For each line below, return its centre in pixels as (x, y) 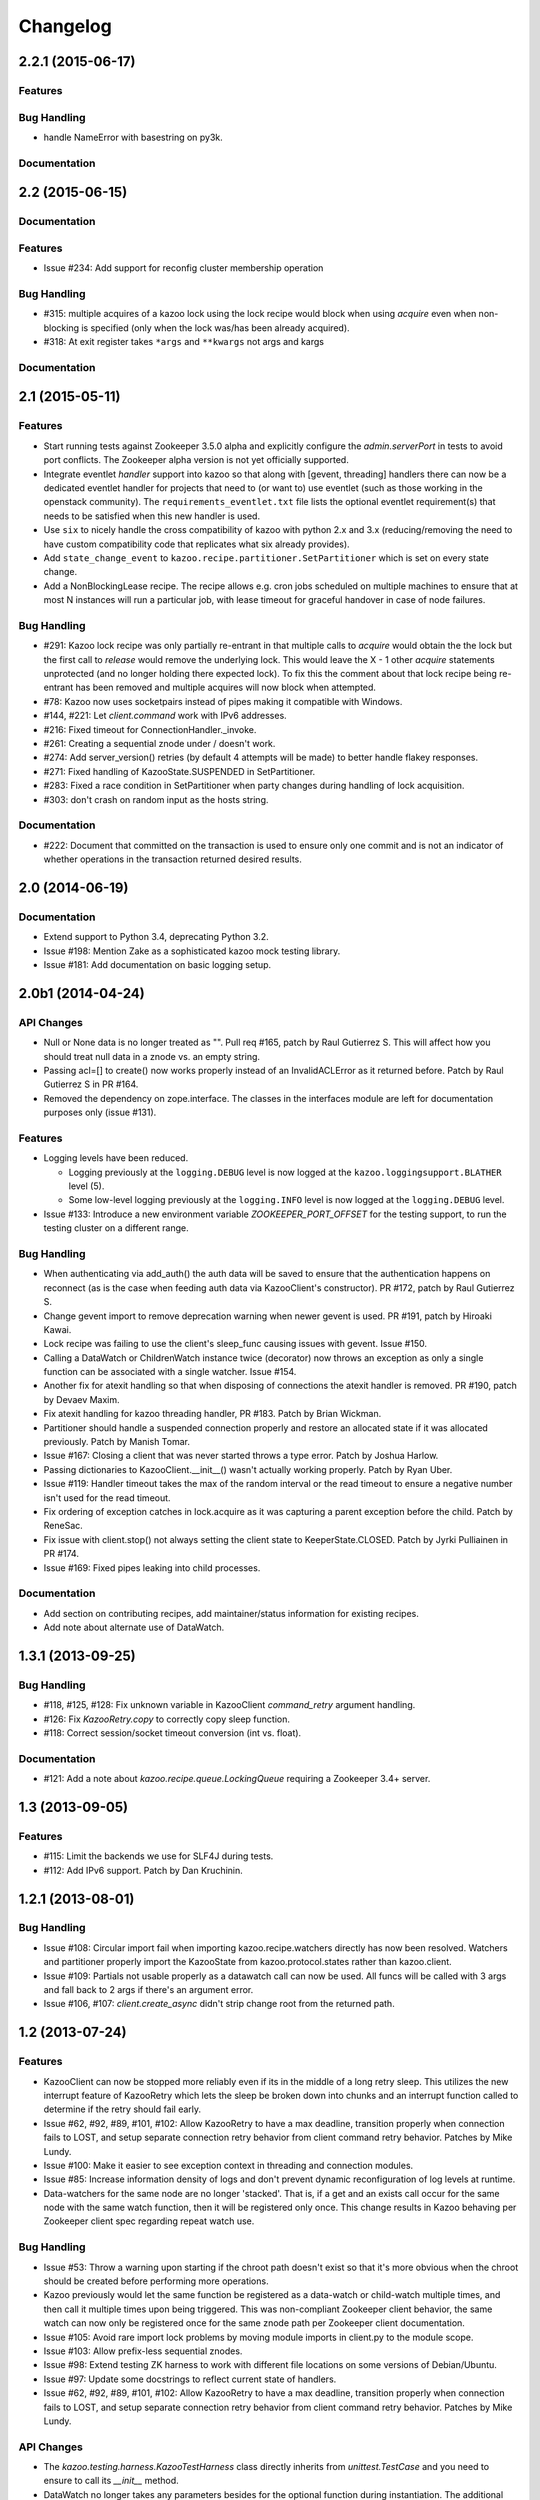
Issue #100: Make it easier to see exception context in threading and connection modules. (228, 2165)
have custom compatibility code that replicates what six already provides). (196, 544)
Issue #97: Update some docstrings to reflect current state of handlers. (190, 2379)
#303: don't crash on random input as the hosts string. (156, 799)
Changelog (65, 26)
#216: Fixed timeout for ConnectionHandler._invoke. (150, 729)
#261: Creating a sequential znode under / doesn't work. (159, 743)
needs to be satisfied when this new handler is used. (151, 516)
